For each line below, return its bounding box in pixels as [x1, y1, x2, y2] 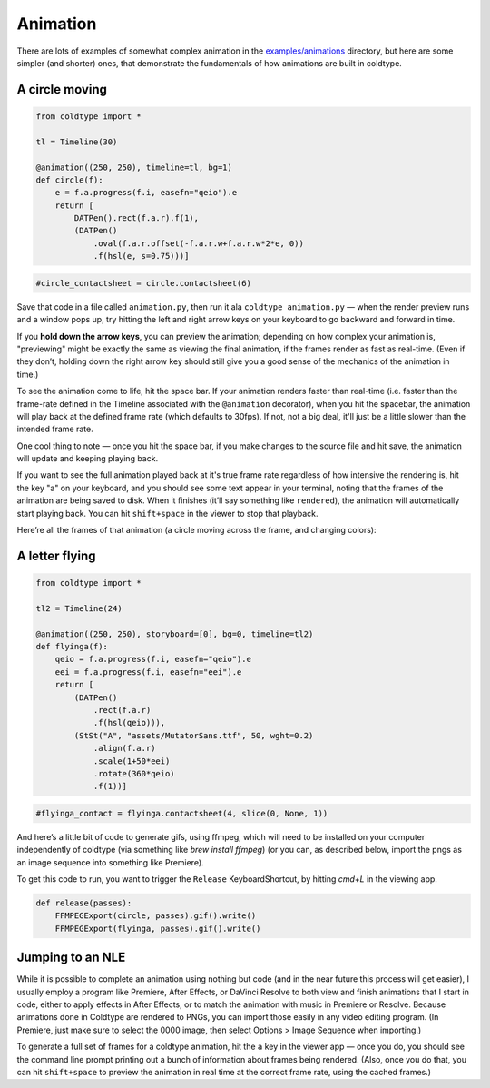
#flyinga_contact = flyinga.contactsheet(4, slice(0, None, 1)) [35, 808, 328, 818]
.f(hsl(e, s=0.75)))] [93, 251, 190, 262]
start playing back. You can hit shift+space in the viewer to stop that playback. [16, 508, 318, 519]
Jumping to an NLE [16, 950, 126, 965]
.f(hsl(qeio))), [93, 717, 166, 728]
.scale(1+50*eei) [93, 756, 171, 767]
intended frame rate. [16, 423, 94, 435]
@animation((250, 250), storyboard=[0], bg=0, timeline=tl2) [35, 628, 314, 639]
